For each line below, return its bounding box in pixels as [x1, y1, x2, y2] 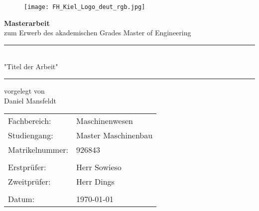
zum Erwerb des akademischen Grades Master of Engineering [4, 27, 191, 38]
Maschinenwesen [76, 115, 133, 127]
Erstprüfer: [8, 161, 46, 173]
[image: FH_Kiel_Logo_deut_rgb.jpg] [24, 3, 145, 10]
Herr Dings [76, 176, 115, 188]
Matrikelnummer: [8, 144, 68, 156]
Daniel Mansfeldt [4, 95, 56, 105]
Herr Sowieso [76, 161, 122, 173]
